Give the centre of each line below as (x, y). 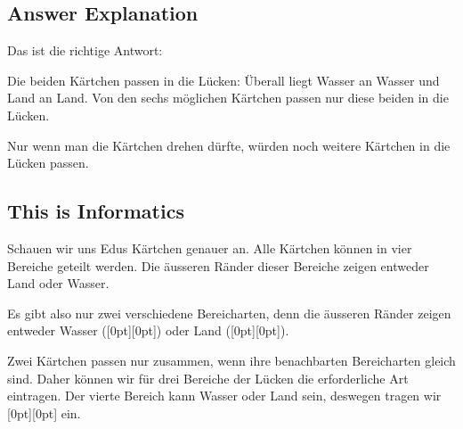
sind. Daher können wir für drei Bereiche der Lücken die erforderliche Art (208, 378)
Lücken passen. (48, 163)
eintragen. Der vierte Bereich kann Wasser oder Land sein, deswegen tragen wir (224, 396)
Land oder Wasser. (58, 283)
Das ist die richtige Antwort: (85, 50)
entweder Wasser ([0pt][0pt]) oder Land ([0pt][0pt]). (148, 330)
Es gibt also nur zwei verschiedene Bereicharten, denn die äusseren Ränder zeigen (229, 313)
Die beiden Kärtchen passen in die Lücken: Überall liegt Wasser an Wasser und (223, 80)
